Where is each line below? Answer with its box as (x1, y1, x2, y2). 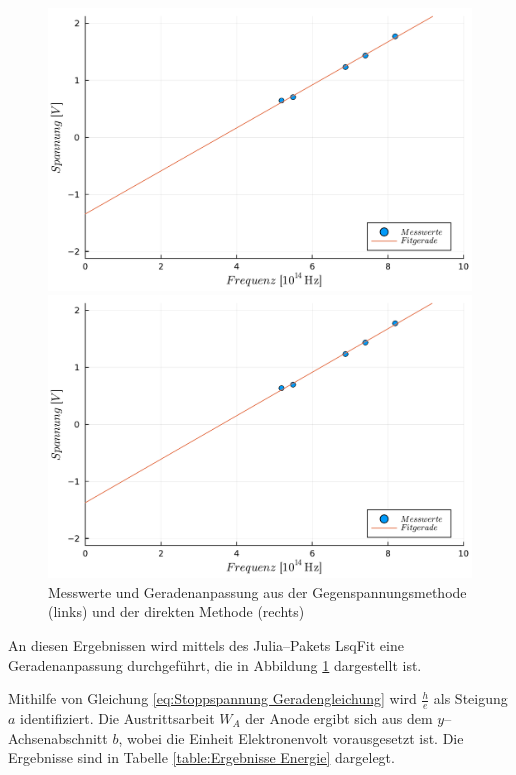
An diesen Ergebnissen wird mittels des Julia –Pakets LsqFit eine (8, 634, 404, 655)
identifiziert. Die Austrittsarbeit (20, 707, 215, 728)
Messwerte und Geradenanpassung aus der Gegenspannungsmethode (48, 581, 467, 602)
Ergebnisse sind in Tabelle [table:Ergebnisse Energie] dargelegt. (8, 747, 395, 768)
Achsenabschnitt (8, 727, 108, 748)
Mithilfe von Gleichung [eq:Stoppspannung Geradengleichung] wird (8, 688, 417, 709)
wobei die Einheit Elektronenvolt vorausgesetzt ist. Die (126, 727, 464, 748)
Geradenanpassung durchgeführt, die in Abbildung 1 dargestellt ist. (8, 654, 422, 675)
